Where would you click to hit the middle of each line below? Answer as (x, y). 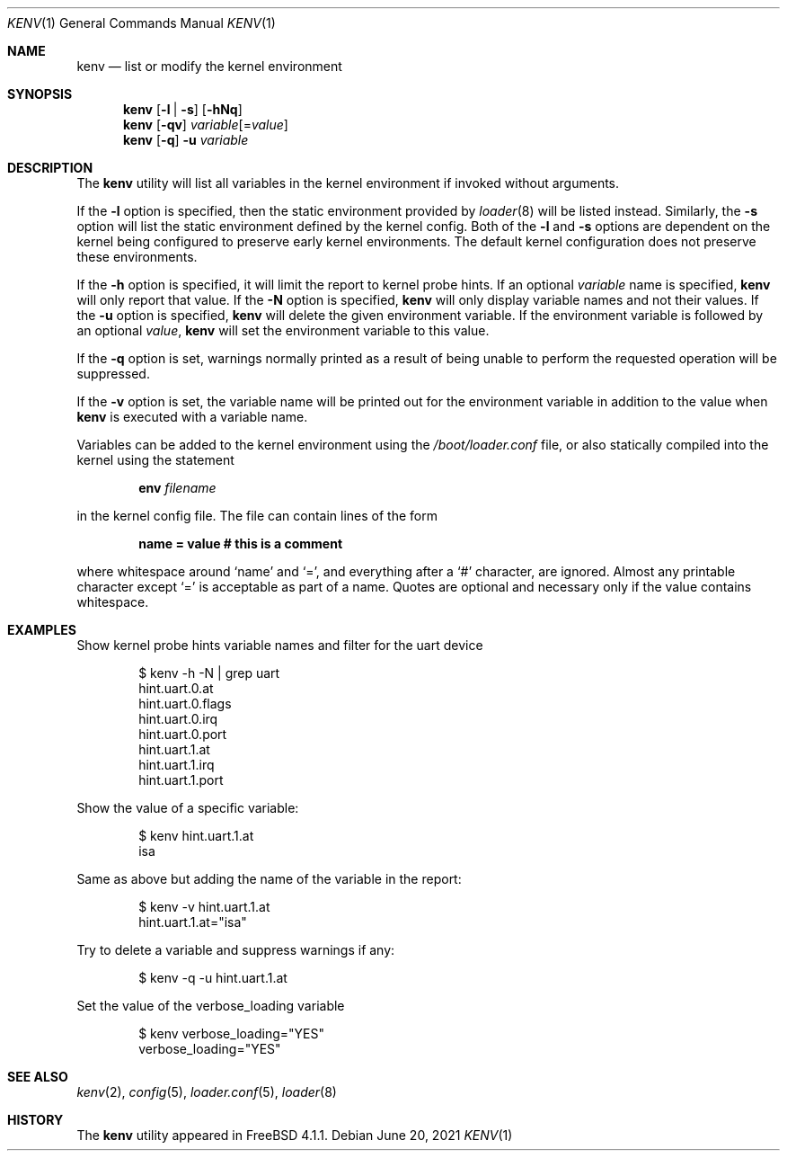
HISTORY (35, 1120)
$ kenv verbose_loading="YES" (231, 1033)
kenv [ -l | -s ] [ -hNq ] (183, 109)
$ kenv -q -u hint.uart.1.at (213, 978)
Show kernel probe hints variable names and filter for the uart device (280, 645)
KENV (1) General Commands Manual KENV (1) (141, 23)
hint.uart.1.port (181, 780)
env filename (177, 488)
